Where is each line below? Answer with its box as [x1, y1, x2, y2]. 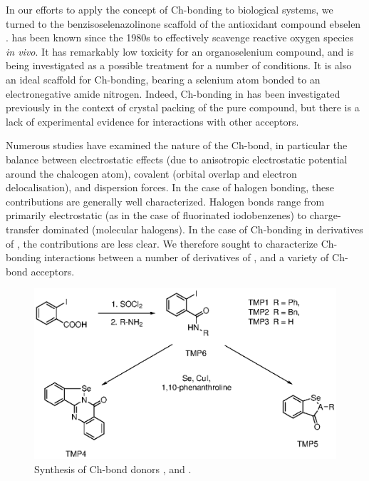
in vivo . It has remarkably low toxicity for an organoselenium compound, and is [6, 44, 354, 59]
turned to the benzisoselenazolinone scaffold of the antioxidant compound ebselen [6, 16, 361, 31]
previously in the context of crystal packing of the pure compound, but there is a [6, 100, 360, 115]
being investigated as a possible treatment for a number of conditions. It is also [6, 58, 352, 73]
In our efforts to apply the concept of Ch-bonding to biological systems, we [6, 2, 333, 16]
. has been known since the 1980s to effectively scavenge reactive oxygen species [6, 30, 354, 45]
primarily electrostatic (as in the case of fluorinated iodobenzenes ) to [6, 208, 307, 223]
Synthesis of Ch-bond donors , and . [34, 461, 192, 476]
